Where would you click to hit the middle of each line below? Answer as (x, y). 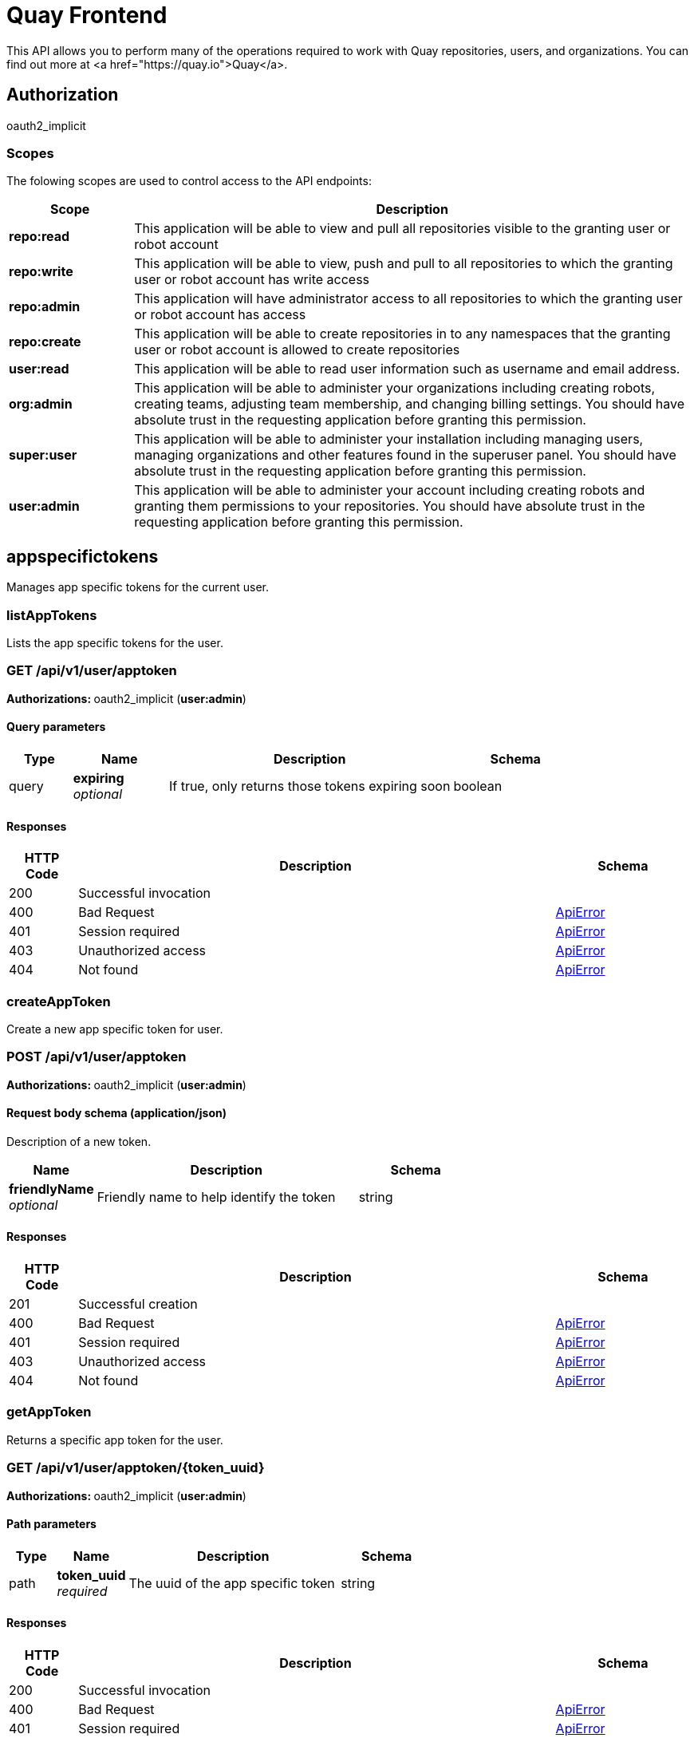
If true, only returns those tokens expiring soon (310, 786)
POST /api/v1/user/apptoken (97, 1057)
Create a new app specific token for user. (115, 1029)
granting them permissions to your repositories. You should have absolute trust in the (390, 506)
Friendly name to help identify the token (216, 1197)
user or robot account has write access (252, 280)
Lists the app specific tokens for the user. (115, 642)
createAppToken (59, 1001)
